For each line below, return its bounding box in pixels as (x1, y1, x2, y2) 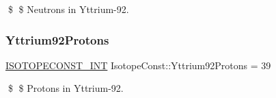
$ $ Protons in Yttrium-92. (8, 81, 124, 95)
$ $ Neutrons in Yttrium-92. (8, 2, 129, 16)
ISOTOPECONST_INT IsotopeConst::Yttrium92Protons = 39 (5, 58, 271, 72)
